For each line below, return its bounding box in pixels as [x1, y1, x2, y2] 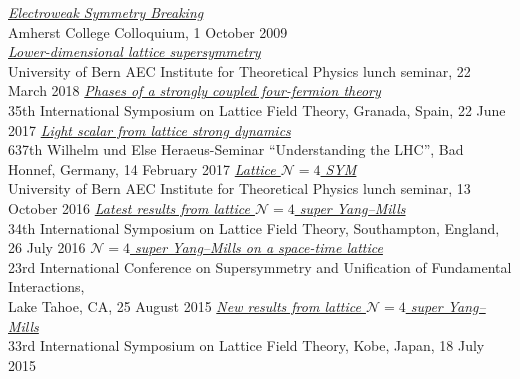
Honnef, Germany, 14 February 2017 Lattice [8, 158, 276, 179]
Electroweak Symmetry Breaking [8, 2, 204, 22]
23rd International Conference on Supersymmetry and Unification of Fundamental [8, 256, 512, 277]
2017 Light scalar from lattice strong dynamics [8, 119, 291, 140]
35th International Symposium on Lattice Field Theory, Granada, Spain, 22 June [8, 99, 506, 120]
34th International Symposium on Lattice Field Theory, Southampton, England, [8, 217, 500, 238]
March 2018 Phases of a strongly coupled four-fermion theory [8, 80, 381, 101]
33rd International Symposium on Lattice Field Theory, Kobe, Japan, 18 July [8, 335, 485, 356]
